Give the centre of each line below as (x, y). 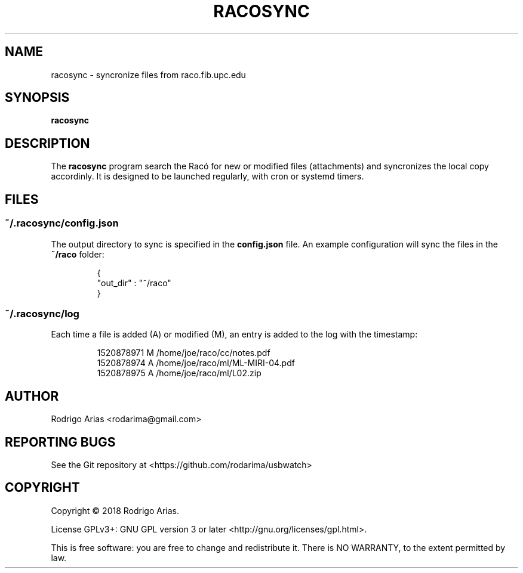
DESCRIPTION (47, 143)
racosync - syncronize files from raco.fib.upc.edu (148, 75)
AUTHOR (32, 396)
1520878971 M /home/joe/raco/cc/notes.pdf (184, 353)
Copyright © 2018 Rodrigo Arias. (115, 510)
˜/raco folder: (78, 254)
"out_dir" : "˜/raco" (134, 283)
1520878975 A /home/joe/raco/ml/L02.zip (179, 373)
